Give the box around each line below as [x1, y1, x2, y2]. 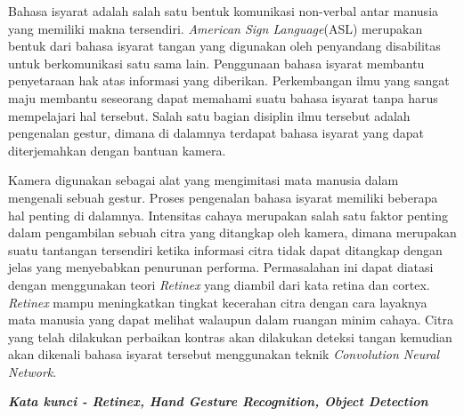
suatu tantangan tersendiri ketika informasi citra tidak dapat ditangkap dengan [8, 240, 443, 259]
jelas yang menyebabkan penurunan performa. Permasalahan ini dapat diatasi [8, 258, 434, 276]
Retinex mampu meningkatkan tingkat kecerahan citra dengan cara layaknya [8, 292, 427, 311]
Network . [8, 362, 57, 380]
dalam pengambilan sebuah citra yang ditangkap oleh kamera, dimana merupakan [8, 223, 457, 242]
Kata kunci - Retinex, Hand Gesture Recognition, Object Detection [8, 392, 428, 411]
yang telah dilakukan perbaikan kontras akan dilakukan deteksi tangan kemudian [8, 327, 452, 346]
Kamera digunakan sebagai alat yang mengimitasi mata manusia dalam [8, 171, 399, 189]
